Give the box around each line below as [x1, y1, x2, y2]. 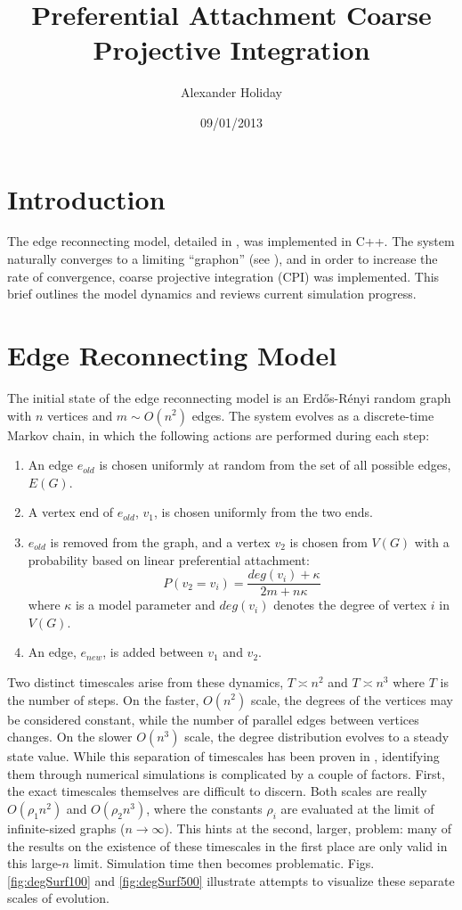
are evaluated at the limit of [280, 799, 434, 817]
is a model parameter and [76, 595, 215, 614]
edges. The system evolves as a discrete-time [191, 406, 434, 424]
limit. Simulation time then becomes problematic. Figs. [73, 854, 375, 873]
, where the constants [146, 799, 263, 817]
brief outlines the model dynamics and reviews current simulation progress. [7, 284, 417, 303]
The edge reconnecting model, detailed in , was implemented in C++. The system [7, 232, 455, 250]
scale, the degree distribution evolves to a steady [184, 727, 450, 746]
